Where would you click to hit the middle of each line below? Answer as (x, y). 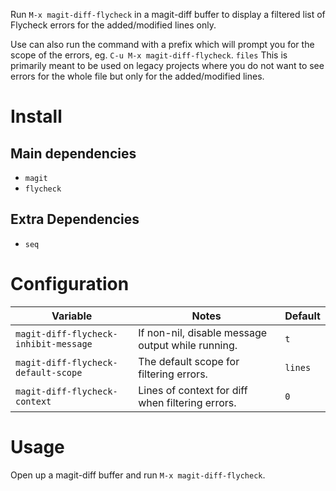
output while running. (188, 345)
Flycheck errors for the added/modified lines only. (113, 25)
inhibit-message (54, 343)
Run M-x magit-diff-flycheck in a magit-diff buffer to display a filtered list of (168, 14)
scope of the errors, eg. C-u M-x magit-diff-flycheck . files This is (149, 55)
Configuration (70, 284)
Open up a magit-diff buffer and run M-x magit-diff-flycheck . (138, 475)
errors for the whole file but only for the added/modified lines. (137, 76)
